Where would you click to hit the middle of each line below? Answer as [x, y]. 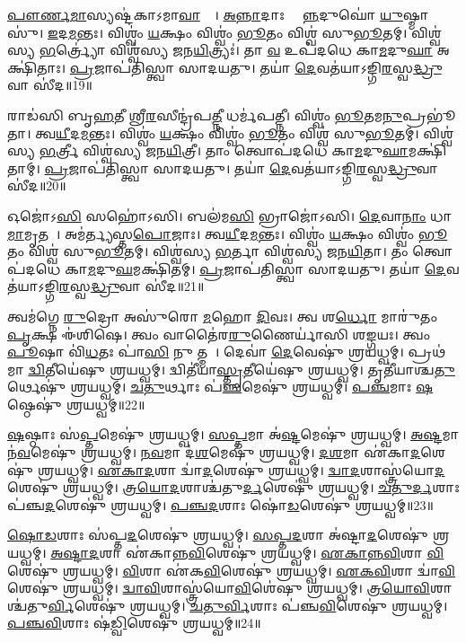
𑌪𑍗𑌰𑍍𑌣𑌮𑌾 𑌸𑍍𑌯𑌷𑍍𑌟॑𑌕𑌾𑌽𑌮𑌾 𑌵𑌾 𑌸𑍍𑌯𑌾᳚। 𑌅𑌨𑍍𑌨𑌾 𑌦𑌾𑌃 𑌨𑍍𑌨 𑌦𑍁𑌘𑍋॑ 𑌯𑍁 [205, 14]
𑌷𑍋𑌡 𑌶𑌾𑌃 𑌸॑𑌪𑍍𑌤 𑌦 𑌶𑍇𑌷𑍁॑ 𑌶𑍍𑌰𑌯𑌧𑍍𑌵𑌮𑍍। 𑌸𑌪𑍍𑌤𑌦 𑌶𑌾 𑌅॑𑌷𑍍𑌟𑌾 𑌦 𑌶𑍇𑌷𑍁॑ [218, 535]
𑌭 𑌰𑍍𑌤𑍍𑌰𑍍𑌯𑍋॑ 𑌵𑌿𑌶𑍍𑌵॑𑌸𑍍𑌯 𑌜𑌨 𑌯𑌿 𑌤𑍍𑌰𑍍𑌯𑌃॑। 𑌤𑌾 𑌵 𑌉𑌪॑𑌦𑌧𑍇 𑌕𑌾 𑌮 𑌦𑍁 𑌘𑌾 [236, 50]
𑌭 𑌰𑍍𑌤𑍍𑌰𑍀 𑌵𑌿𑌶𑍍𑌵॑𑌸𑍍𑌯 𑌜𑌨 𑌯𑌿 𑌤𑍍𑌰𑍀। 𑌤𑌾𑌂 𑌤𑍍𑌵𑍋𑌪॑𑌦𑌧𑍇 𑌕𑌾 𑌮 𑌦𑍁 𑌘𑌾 [224, 150]
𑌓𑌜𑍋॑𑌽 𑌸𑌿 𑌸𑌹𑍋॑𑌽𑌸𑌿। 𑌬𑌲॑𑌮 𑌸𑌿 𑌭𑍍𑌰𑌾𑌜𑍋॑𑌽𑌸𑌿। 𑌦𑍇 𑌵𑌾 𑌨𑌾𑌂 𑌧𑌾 [230, 215]
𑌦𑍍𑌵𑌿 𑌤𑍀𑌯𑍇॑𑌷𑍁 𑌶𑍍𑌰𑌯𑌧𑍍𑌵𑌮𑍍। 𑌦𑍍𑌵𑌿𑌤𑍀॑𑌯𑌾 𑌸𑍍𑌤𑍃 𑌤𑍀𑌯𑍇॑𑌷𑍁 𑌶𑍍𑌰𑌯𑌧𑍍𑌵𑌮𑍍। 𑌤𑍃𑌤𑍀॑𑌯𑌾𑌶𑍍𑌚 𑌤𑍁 [242, 369]
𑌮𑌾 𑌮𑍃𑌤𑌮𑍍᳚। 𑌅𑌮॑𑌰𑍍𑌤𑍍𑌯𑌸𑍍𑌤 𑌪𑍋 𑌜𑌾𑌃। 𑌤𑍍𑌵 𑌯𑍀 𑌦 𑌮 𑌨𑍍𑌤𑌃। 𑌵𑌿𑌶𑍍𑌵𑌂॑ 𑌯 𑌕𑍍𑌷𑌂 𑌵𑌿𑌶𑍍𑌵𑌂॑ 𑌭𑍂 [228, 233]
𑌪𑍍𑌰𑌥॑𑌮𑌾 [427, 352]
